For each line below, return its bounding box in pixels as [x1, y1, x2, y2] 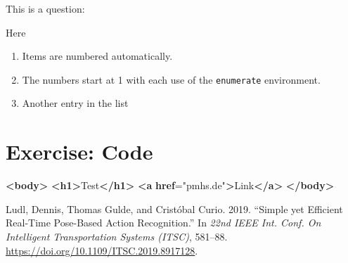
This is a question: [6, 1, 85, 15]
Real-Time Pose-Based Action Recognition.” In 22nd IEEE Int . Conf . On [6, 215, 321, 230]
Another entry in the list [22, 96, 129, 110]
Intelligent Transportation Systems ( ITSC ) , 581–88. [6, 229, 228, 243]
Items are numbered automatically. [22, 49, 173, 63]
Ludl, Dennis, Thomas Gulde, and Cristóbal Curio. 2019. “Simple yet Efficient [6, 201, 343, 216]
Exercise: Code [6, 137, 153, 166]
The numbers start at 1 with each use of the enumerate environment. [22, 72, 321, 86]
